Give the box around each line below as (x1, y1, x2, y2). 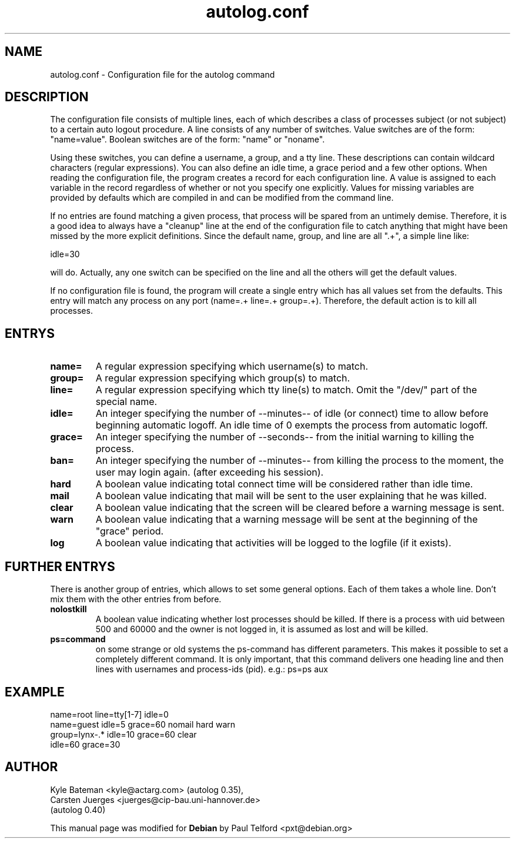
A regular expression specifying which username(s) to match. (95, 360, 368, 373)
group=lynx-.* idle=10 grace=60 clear (50, 729, 197, 739)
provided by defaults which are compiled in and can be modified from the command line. (50, 193, 394, 203)
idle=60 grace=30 (50, 739, 121, 749)
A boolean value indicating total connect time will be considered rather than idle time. (95, 478, 473, 490)
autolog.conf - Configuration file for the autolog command (50, 69, 275, 79)
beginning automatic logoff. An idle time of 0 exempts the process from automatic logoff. (95, 419, 488, 432)
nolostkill (50, 604, 87, 615)
